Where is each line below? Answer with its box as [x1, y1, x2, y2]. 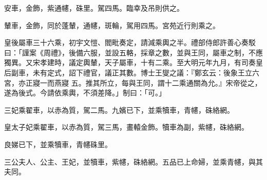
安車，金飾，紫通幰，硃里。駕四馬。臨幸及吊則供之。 [4, 3, 184, 13]
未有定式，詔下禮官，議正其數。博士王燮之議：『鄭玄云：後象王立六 [32, 67, 259, 77]
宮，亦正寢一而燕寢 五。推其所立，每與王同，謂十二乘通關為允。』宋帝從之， [4, 77, 262, 88]
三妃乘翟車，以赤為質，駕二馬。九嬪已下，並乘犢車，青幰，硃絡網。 [4, 104, 234, 115]
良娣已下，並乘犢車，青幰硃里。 [4, 138, 112, 149]
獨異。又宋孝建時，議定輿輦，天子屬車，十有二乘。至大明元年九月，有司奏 [4, 57, 256, 68]
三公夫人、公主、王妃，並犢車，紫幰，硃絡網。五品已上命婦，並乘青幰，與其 [4, 156, 263, 167]
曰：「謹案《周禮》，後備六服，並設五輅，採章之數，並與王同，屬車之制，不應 [4, 47, 263, 57]
